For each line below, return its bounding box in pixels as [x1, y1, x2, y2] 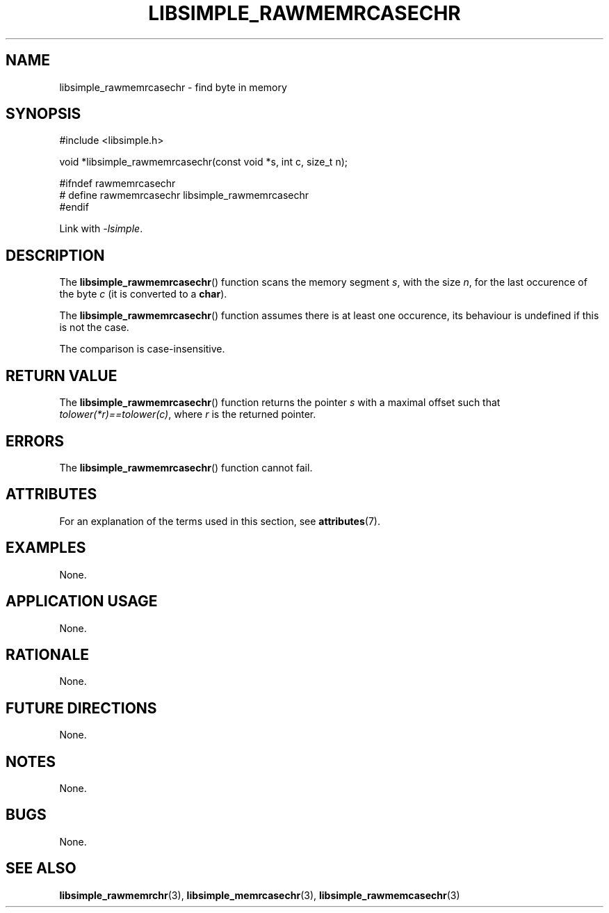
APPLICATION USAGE [6, 592, 158, 611]
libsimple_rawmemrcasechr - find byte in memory [59, 81, 287, 93]
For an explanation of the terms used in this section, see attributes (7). [59, 515, 380, 527]
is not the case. [59, 321, 129, 334]
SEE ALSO [6, 859, 76, 878]
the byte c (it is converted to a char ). [59, 288, 227, 300]
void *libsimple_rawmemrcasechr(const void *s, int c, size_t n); [59, 156, 348, 168]
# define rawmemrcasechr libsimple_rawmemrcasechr [59, 189, 309, 202]
